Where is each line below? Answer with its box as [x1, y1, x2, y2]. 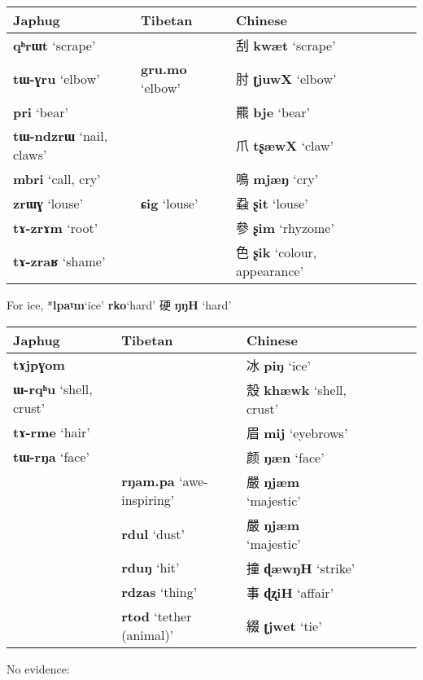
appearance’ [235, 261, 304, 280]
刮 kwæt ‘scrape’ [235, 36, 336, 55]
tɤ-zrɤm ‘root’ [13, 217, 98, 237]
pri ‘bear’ [13, 102, 68, 121]
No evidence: [7, 660, 70, 677]
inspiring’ [121, 490, 175, 510]
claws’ [13, 145, 47, 164]
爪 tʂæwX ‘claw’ [235, 136, 334, 155]
